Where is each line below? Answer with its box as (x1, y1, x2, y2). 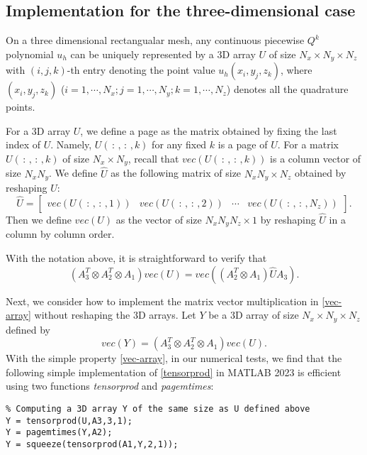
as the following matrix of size (111, 165, 242, 180)
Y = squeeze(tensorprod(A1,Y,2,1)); (6, 439, 179, 449)
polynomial (6, 46, 54, 61)
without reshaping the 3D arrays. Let (34, 307, 196, 322)
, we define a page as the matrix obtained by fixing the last (80, 123, 337, 138)
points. (6, 99, 35, 114)
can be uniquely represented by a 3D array (70, 46, 256, 61)
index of (6, 137, 41, 152)
